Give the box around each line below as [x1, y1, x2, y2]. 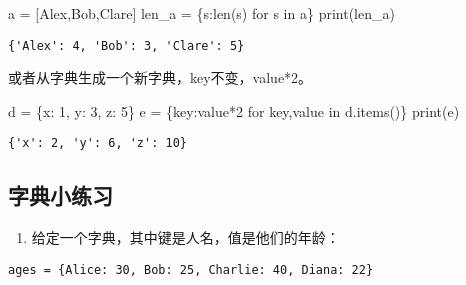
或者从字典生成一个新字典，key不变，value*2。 [8, 67, 313, 88]
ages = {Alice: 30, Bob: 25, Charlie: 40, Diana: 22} [8, 262, 374, 277]
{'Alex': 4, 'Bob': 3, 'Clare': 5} [8, 38, 245, 53]
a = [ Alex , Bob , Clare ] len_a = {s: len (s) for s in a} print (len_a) [8, 3, 395, 23]
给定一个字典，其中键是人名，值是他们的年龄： [31, 227, 340, 248]
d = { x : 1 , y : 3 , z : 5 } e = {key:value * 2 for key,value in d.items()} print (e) [8, 100, 460, 121]
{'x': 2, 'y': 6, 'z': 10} [8, 136, 187, 151]
